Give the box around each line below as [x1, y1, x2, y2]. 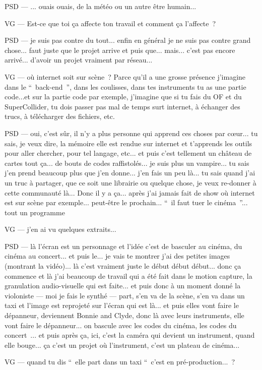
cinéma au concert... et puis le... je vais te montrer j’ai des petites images [5, 251, 230, 261]
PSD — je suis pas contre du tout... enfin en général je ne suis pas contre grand [5, 35, 251, 45]
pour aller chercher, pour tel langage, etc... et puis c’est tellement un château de [5, 148, 252, 158]
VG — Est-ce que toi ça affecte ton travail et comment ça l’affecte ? [5, 18, 216, 28]
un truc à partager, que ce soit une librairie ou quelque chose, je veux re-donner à [5, 177, 256, 188]
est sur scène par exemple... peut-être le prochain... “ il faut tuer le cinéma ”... [5, 197, 248, 208]
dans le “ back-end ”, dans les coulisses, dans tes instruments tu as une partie [5, 81, 246, 92]
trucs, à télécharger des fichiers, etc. [5, 111, 115, 121]
